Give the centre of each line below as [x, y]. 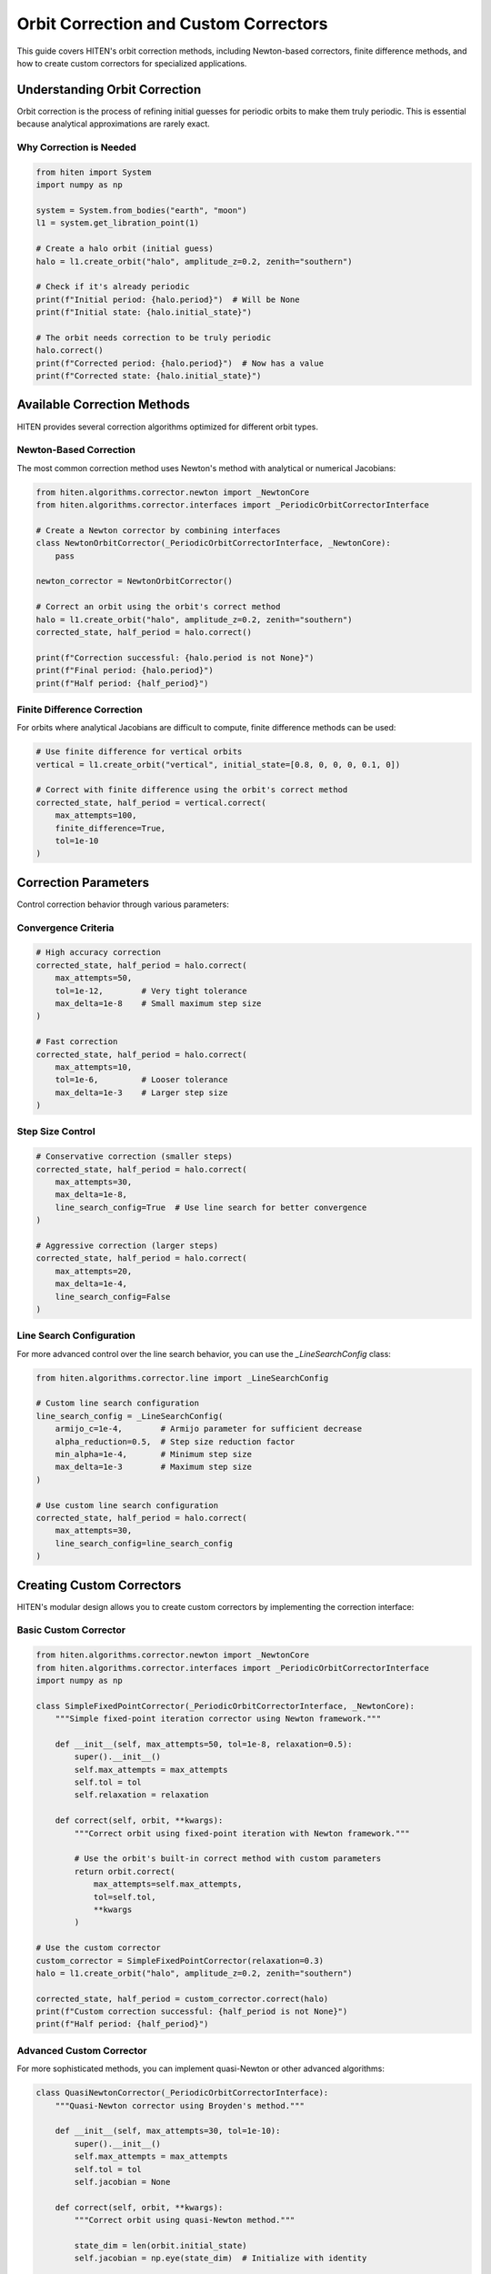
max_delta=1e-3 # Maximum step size [153, 1467]
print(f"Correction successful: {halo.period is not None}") [175, 658]
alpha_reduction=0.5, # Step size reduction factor [175, 1441]
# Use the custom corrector [98, 1948]
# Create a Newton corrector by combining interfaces [158, 530]
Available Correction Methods [103, 405]
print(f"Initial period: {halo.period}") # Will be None [168, 299]
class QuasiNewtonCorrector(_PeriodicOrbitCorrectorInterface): [182, 2093]
